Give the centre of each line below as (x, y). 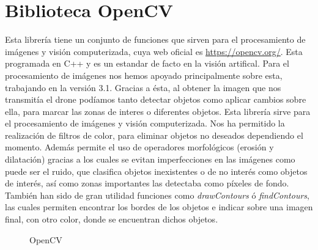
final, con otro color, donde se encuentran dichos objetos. (112, 219)
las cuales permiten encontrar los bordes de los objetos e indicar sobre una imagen (159, 207)
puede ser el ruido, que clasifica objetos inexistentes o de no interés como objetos (156, 171)
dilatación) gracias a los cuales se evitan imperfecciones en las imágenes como (150, 159)
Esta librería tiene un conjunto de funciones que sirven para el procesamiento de (155, 39)
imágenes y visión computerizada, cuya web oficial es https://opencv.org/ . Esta (154, 51)
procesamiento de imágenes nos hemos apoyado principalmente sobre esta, (144, 75)
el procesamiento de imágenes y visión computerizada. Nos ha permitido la (145, 123)
